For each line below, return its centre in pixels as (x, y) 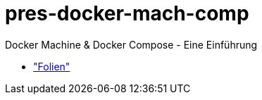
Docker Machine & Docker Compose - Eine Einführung (131, 44)
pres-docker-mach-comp (127, 13)
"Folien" (52, 66)
